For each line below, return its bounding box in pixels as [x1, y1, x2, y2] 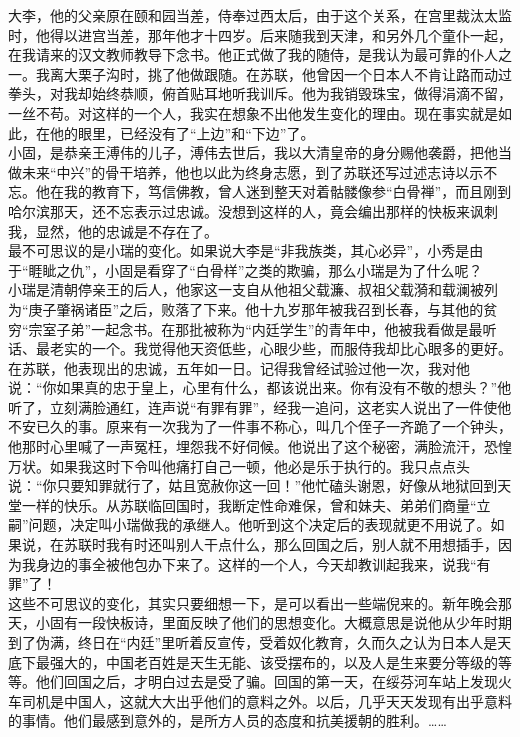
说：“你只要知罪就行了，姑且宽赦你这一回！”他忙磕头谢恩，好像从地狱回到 [8, 475, 498, 496]
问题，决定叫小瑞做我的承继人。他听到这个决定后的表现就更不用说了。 [28, 514, 491, 535]
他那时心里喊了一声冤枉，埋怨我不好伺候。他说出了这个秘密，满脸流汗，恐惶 [8, 436, 512, 457]
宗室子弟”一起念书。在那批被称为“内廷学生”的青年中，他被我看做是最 [28, 318, 483, 339]
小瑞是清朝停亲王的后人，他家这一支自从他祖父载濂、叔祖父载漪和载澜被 [8, 279, 484, 300]
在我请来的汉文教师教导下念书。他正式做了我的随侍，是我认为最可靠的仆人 [8, 44, 498, 65]
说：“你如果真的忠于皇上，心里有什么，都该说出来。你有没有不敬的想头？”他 [8, 377, 512, 398]
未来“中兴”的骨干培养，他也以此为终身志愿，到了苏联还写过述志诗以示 [21, 161, 484, 182]
